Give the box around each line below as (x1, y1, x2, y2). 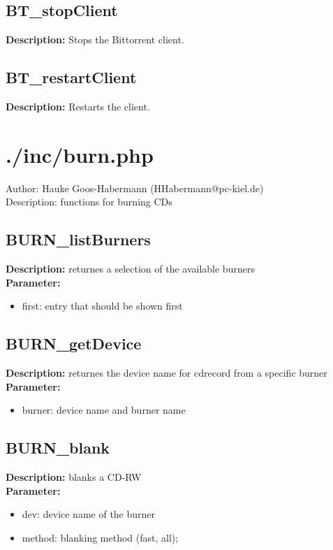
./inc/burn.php (6, 140, 154, 168)
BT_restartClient (6, 66, 137, 88)
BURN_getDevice (6, 333, 142, 354)
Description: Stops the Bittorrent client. (6, 32, 184, 47)
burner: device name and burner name (22, 403, 186, 417)
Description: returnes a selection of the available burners (6, 261, 255, 276)
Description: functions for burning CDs (6, 194, 172, 209)
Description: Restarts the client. (6, 99, 150, 113)
